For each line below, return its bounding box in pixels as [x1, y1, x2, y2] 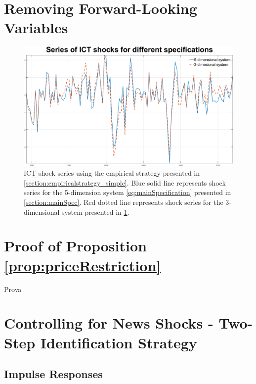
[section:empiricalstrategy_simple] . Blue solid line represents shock [24, 177, 226, 188]
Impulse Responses [4, 366, 103, 382]
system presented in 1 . [62, 206, 129, 217]
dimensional [24, 206, 60, 217]
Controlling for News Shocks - [4, 313, 213, 333]
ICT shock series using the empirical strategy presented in [24, 168, 200, 178]
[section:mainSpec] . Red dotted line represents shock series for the [24, 197, 223, 207]
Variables [4, 17, 68, 38]
